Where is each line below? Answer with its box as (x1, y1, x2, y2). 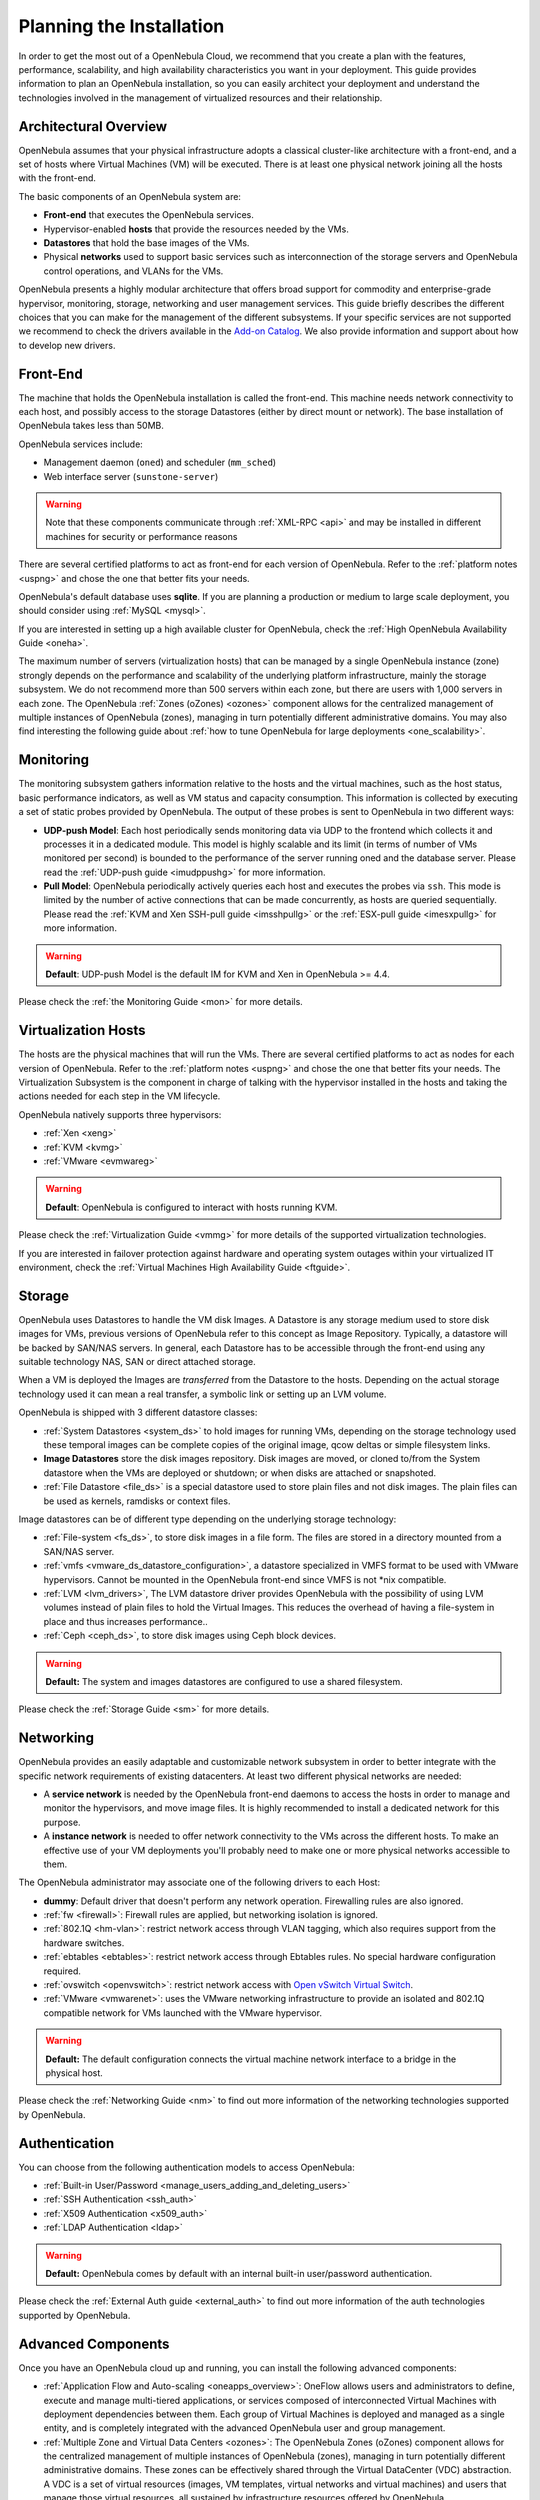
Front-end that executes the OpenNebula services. (43, 209, 254, 221)
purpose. (43, 1816, 81, 1828)
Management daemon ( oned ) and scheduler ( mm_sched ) (43, 456, 277, 469)
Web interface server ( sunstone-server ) (43, 470, 219, 482)
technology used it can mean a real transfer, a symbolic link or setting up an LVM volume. (18, 1388, 387, 1400)
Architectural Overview (18, 118, 168, 135)
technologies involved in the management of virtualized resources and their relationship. (18, 91, 383, 104)
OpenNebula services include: (18, 438, 144, 450)
